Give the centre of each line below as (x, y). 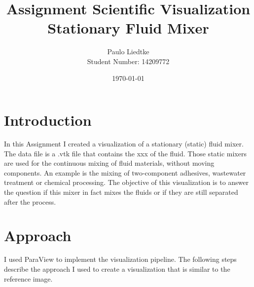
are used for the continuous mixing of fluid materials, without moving (109, 163)
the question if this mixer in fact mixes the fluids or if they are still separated (121, 192)
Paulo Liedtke (128, 52)
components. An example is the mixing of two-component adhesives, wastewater (125, 172)
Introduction (48, 120)
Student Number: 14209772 (128, 61)
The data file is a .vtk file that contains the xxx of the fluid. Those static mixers (125, 153)
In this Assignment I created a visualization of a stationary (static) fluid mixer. (124, 144)
